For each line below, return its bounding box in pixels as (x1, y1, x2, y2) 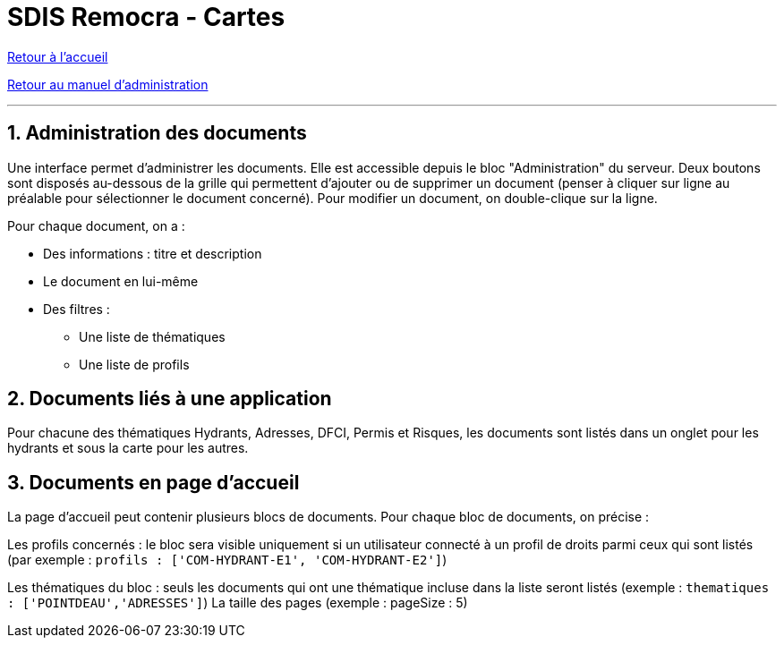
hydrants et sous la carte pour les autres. (7, 440, 249, 456)
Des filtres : (43, 301, 110, 317)
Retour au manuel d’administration (7, 76, 209, 92)
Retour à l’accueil (7, 48, 108, 64)
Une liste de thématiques (79, 328, 226, 344)
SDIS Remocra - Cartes (7, 2, 285, 32)
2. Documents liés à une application (7, 387, 332, 411)
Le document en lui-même (43, 273, 199, 289)
